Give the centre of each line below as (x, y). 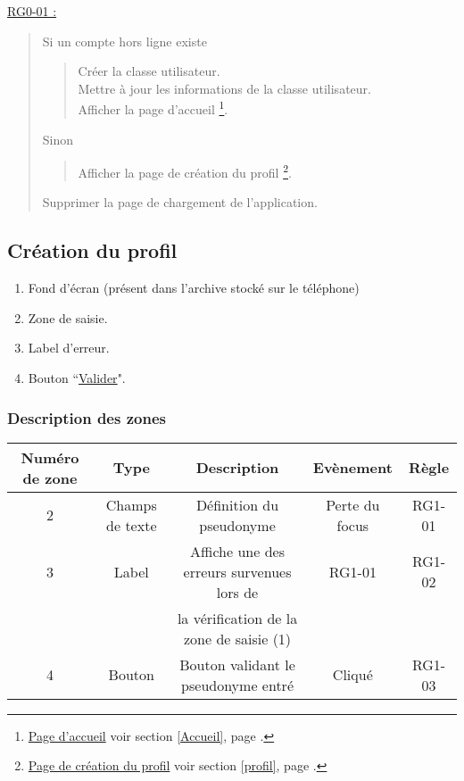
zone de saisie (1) (237, 638)
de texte (132, 525)
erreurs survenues (237, 571)
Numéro (50, 457)
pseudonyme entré (237, 685)
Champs (131, 504)
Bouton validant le (237, 664)
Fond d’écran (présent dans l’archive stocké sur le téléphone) (194, 288)
